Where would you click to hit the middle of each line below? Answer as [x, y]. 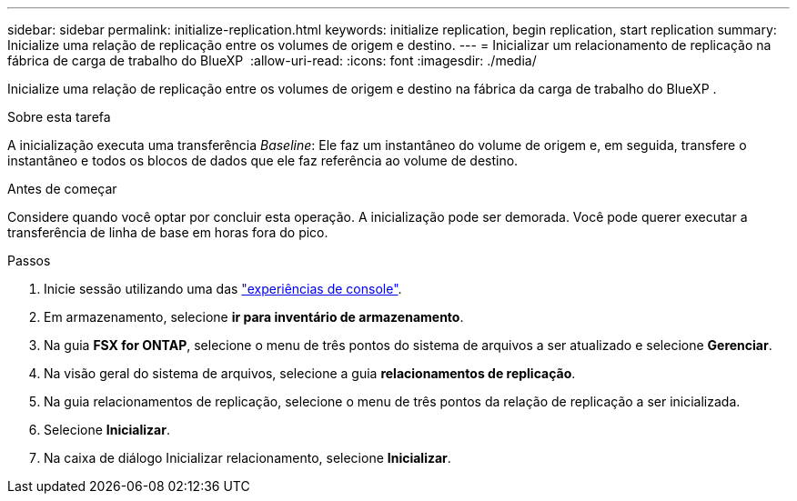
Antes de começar [62, 189]
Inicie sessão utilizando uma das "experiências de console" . [223, 289]
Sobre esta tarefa [59, 117]
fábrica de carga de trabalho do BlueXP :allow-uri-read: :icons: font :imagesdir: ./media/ [272, 60]
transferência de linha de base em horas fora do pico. [168, 232]
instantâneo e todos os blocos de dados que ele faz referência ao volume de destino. [263, 160]
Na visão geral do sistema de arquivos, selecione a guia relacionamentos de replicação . [310, 373]
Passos [29, 261]
